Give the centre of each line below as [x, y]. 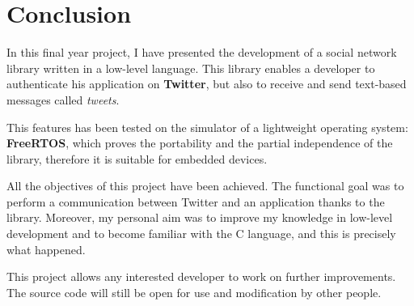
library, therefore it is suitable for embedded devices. [137, 158]
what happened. [46, 249]
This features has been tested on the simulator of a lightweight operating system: [207, 127]
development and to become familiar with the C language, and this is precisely [201, 234]
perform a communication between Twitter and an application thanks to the [196, 201]
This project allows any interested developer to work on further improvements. [201, 276]
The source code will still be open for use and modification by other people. [194, 292]
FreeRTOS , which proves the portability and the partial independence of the [200, 143]
